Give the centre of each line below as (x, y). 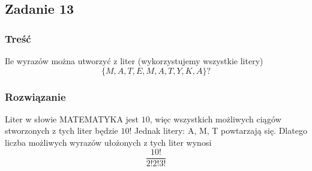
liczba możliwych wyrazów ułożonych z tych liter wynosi (108, 142)
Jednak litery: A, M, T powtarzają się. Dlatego (220, 130)
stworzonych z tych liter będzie (61, 130)
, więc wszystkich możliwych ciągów (215, 118)
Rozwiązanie (35, 96)
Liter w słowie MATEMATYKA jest (72, 118)
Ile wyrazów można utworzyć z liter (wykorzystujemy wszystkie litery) (134, 61)
